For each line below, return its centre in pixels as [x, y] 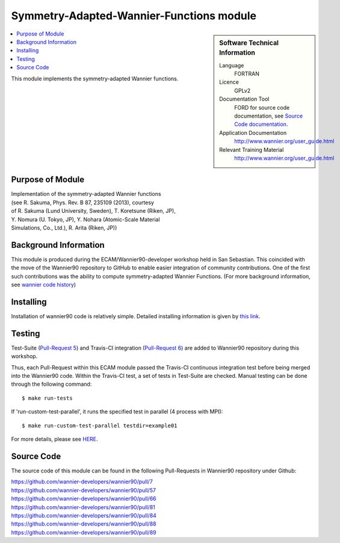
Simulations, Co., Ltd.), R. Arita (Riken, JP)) [64, 228]
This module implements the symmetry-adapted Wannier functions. [95, 78]
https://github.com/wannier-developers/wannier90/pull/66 [84, 499]
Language [232, 65]
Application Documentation [253, 133]
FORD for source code [262, 107]
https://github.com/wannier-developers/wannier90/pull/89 [84, 532]
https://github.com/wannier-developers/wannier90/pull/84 [84, 515]
